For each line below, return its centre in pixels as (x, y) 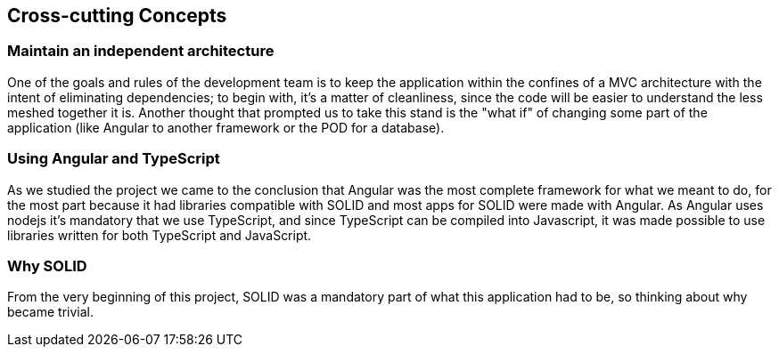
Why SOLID (47, 265)
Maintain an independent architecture (141, 51)
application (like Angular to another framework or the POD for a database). (226, 127)
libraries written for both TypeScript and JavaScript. (160, 235)
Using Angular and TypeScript (114, 159)
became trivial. (51, 312)
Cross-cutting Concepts (117, 16)
